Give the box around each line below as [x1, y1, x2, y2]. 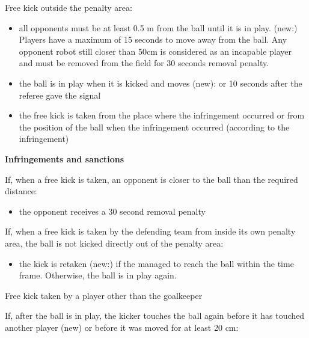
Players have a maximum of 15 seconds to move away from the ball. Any [19, 33, 287, 46]
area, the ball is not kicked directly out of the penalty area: [5, 236, 224, 249]
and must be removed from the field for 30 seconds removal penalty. [19, 57, 269, 69]
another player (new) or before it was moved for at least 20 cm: [5, 321, 239, 333]
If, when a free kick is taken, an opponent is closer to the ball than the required [5, 173, 298, 185]
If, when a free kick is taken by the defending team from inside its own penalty [5, 225, 296, 238]
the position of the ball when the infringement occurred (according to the [19, 120, 290, 133]
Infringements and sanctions [5, 152, 124, 165]
